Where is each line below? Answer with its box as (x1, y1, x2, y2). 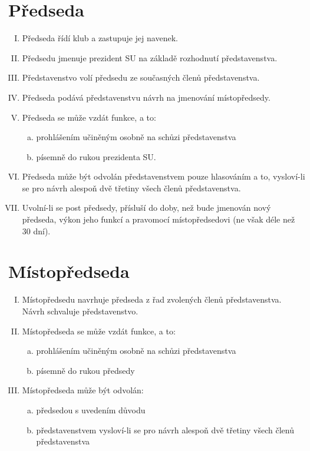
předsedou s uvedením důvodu (36, 403, 146, 416)
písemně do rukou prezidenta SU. (36, 150, 156, 163)
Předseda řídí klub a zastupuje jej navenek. (22, 32, 178, 44)
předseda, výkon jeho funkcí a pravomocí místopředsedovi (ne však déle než (22, 213, 295, 225)
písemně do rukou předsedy (36, 364, 135, 376)
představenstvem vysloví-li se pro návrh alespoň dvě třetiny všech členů (36, 423, 294, 436)
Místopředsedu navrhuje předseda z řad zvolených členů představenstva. (22, 293, 282, 306)
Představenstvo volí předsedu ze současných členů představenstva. (22, 71, 260, 84)
